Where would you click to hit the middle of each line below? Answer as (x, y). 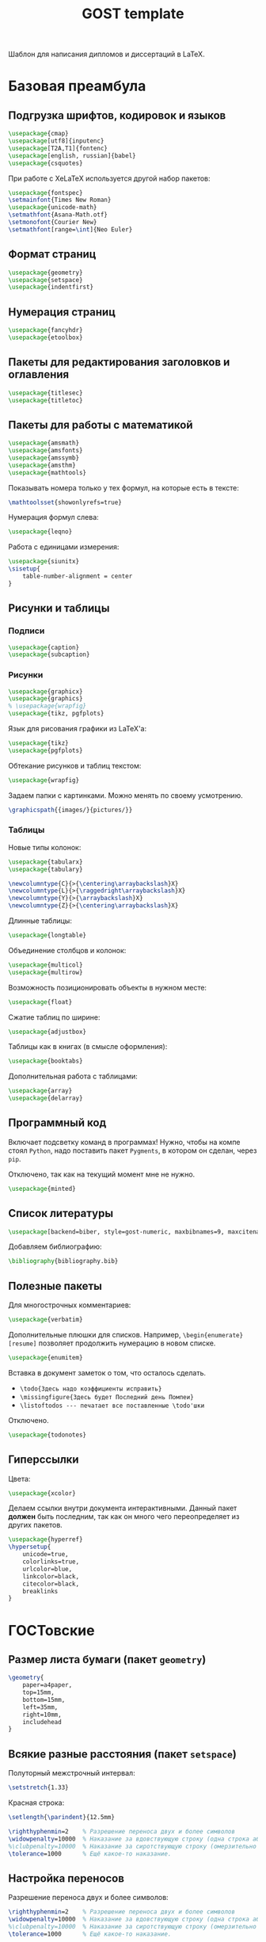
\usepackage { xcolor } (42, 1493)
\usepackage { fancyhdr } (46, 330)
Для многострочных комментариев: (70, 1305)
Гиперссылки (44, 1460)
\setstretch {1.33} (38, 1787)
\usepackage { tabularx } (46, 862)
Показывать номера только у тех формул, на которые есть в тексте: (124, 487)
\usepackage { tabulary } (46, 869)
